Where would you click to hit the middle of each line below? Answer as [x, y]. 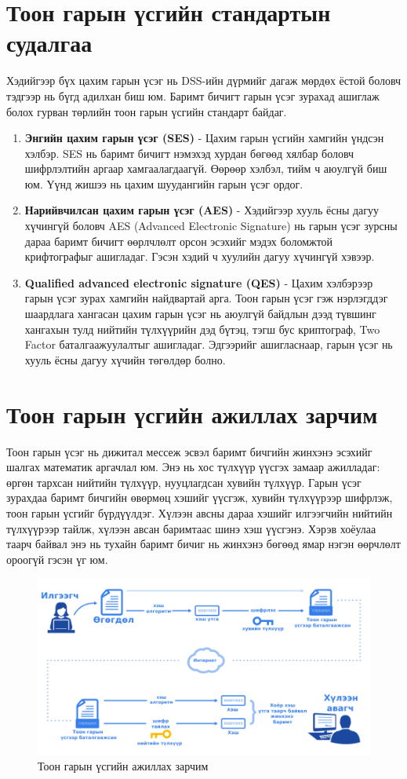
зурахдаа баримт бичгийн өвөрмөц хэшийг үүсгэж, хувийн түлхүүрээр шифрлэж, [200, 497]
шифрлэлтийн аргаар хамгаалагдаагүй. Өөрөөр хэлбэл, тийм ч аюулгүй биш [206, 168]
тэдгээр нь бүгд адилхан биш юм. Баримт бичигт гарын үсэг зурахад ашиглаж [193, 95]
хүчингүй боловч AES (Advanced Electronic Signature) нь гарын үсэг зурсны [211, 226]
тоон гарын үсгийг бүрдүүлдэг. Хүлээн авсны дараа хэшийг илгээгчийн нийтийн [200, 512]
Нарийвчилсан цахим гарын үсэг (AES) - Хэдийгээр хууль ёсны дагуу [202, 210]
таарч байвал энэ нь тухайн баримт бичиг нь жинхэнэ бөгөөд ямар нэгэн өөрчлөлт [203, 544]
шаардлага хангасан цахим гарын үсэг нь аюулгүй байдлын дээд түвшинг [200, 314]
